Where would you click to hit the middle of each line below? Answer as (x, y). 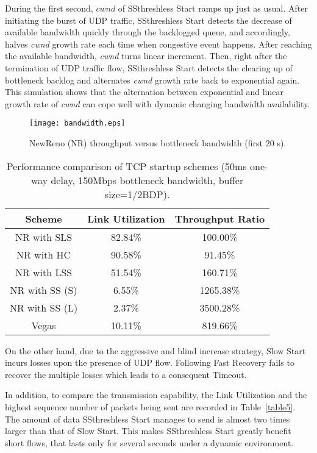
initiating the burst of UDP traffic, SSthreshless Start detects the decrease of (148, 20)
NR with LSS (44, 272)
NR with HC (44, 254)
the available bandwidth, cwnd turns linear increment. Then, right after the (146, 56)
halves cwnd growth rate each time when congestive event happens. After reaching (158, 44)
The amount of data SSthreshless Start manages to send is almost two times (148, 419)
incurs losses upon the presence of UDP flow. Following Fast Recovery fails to (150, 362)
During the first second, (49, 8)
